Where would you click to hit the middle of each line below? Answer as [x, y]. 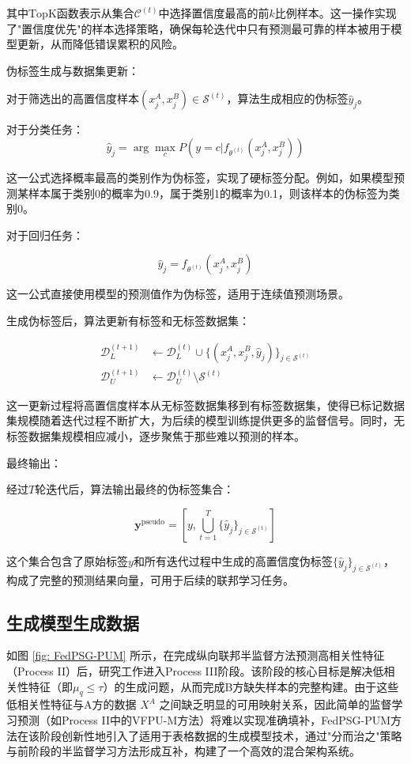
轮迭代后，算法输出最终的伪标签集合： [135, 489]
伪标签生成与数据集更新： [73, 70]
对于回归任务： [45, 234]
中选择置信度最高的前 [214, 13]
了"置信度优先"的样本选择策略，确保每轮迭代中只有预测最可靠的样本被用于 [199, 28]
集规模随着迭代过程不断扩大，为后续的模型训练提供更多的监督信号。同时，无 [205, 420]
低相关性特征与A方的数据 [72, 704]
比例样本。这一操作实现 [336, 13]
